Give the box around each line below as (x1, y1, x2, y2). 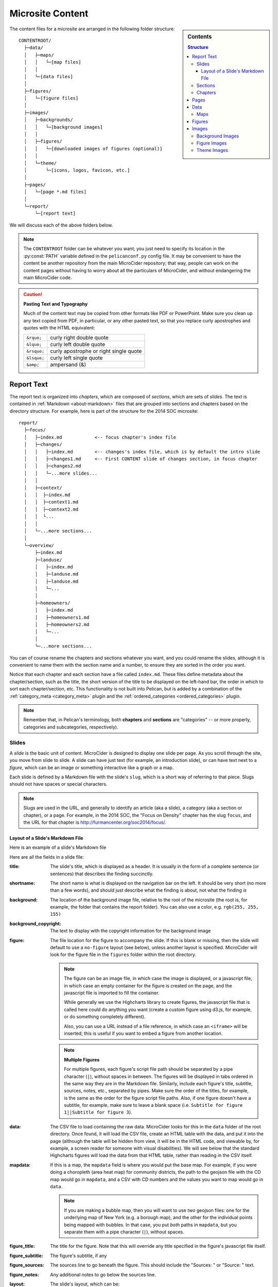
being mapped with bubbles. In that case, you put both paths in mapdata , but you (64, 1222, 237, 1228)
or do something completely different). (64, 1014, 146, 1020)
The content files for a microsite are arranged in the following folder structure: (9, 26, 175, 32)
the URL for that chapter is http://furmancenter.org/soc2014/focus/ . (23, 819, 167, 825)
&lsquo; (26, 355, 45, 360)
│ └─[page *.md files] (24, 189, 87, 195)
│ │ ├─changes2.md (24, 463, 81, 469)
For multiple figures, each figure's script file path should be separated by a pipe (64, 1066, 233, 1072)
